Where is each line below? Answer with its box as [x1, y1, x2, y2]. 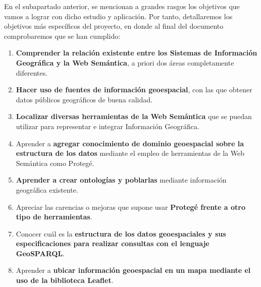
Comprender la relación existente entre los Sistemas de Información [16, 47, 257, 58]
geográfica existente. [16, 184, 78, 195]
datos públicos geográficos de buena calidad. [16, 94, 152, 104]
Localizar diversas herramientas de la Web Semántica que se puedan [16, 111, 252, 122]
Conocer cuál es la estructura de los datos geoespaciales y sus [16, 228, 226, 239]
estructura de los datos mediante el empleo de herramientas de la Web [16, 148, 244, 158]
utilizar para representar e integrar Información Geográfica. [16, 121, 199, 131]
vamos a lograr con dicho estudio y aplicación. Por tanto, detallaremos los [4, 11, 233, 21]
